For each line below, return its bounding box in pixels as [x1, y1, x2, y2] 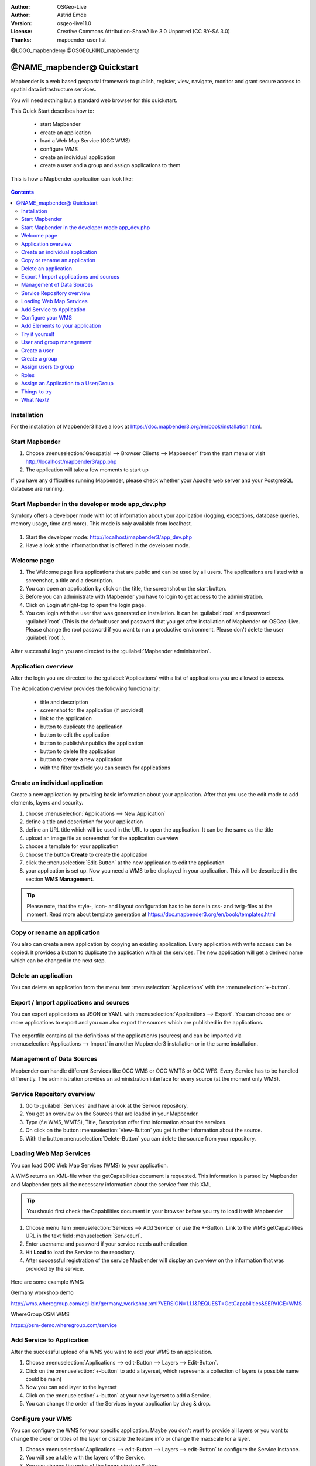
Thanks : [11, 36, 32, 43]
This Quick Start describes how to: [11, 107, 95, 114]
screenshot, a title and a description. [25, 576, 114, 583]
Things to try [21, 388, 52, 395]
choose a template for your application [25, 843, 119, 850]
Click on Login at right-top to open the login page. [25, 601, 146, 608]
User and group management [21, 339, 92, 346]
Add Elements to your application [21, 323, 101, 330]
